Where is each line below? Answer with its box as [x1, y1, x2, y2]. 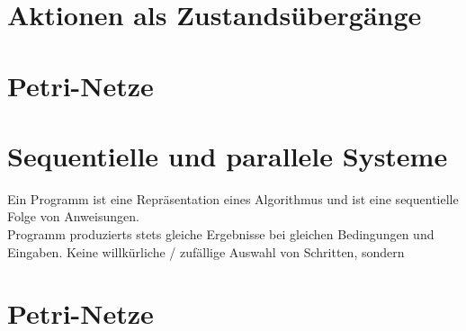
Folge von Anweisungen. [7, 207, 139, 226]
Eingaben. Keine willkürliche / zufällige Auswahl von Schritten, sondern [7, 242, 405, 261]
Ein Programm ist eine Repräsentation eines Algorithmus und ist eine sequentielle [7, 189, 459, 208]
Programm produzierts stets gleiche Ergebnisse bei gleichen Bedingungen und [7, 225, 435, 244]
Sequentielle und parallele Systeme [7, 137, 448, 174]
